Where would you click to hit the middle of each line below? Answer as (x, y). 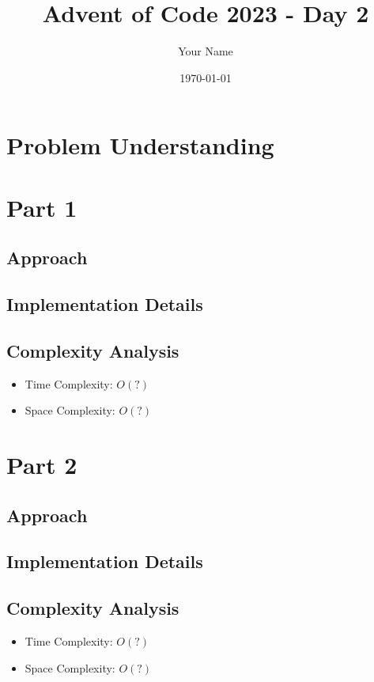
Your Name (206, 51)
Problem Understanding (140, 145)
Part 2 (42, 465)
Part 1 (42, 207)
